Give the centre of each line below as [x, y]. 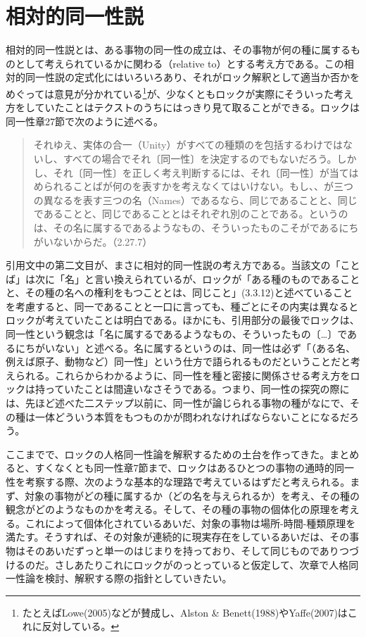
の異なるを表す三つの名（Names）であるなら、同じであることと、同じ [195, 200]
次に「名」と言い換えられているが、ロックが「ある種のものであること [197, 278]
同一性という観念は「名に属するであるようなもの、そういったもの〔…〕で [177, 334]
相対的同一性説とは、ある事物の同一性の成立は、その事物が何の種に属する [178, 50]
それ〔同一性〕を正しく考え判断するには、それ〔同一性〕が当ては [206, 172]
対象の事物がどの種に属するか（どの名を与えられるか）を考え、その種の [193, 495]
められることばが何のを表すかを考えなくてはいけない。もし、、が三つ [194, 186]
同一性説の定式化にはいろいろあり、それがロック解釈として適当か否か [188, 77]
